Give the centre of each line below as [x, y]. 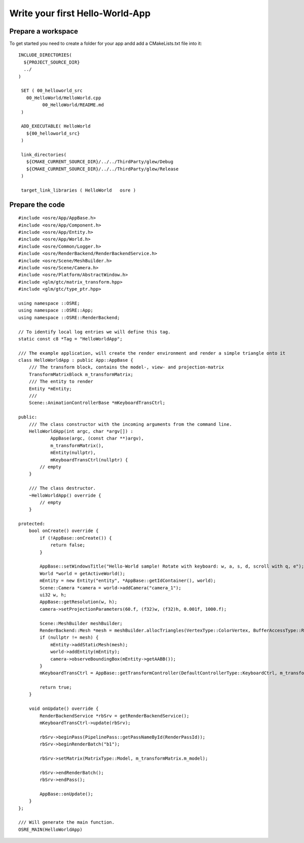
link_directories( [44, 154]
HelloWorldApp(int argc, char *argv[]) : [81, 431]
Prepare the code [37, 205]
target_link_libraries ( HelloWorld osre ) [79, 190]
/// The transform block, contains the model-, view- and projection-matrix [126, 367]
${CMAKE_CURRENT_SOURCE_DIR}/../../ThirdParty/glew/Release [102, 169]
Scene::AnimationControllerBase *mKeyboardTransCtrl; [97, 403]
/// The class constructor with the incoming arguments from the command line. [130, 424]
